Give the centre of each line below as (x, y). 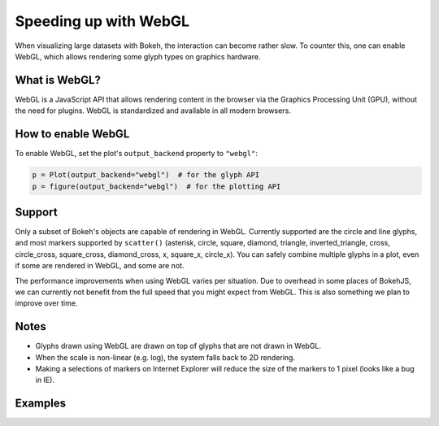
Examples (41, 404)
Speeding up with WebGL (102, 21)
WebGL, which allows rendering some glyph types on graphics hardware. (138, 56)
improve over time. (46, 303)
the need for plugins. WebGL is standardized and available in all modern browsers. (153, 111)
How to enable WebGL (72, 134)
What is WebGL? (58, 80)
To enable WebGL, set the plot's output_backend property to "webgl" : (136, 154)
